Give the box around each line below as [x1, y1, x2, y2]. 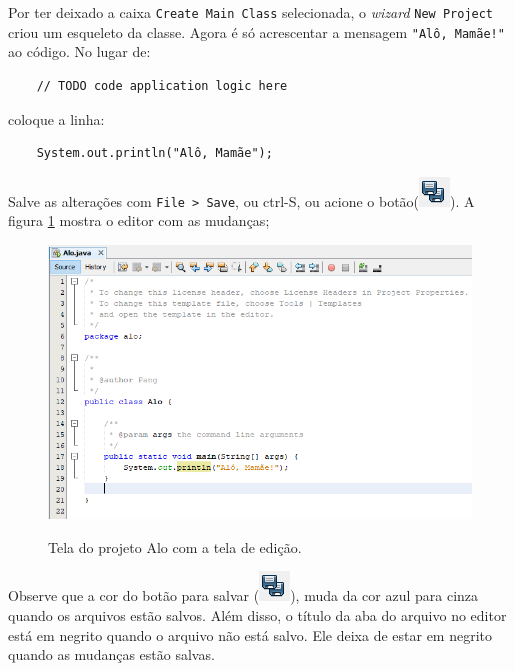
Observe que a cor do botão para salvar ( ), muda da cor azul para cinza [8, 585, 479, 606]
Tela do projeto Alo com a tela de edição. [48, 536, 302, 557]
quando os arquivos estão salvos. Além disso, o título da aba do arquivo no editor [8, 605, 507, 626]
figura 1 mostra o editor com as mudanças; [8, 210, 270, 231]
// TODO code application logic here [36, 78, 288, 93]
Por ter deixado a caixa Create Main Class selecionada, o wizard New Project [8, 2, 494, 22]
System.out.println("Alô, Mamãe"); [36, 146, 273, 161]
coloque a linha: [8, 108, 105, 129]
